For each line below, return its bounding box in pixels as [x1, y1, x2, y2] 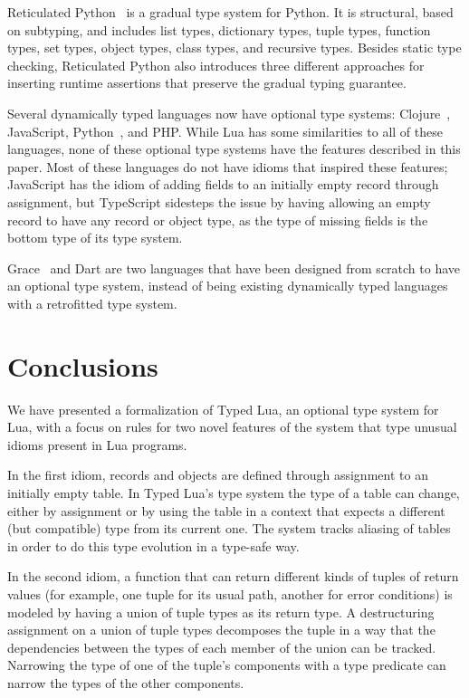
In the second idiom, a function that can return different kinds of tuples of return [7, 567, 459, 586]
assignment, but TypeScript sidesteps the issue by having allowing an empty [7, 192, 431, 211]
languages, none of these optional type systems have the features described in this [7, 139, 461, 158]
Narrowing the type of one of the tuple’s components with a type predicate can [7, 655, 446, 674]
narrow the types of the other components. [7, 673, 244, 692]
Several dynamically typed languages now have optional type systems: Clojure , [7, 103, 451, 122]
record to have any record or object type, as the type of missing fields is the [7, 210, 428, 229]
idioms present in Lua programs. [7, 435, 187, 454]
